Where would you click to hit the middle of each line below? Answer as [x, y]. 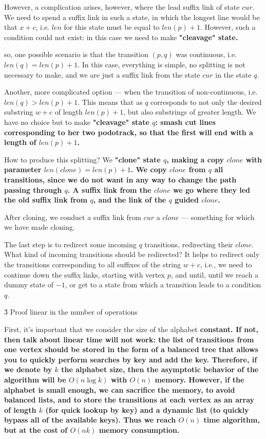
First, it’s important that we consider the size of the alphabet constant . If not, [131, 329]
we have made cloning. [40, 227]
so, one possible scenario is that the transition [76, 54]
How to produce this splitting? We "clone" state [82, 159]
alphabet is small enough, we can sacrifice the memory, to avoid [120, 389]
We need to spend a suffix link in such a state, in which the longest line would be [132, 17]
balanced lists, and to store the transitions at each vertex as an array [129, 400]
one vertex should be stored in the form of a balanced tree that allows [131, 349]
